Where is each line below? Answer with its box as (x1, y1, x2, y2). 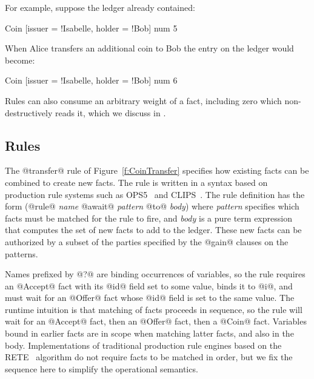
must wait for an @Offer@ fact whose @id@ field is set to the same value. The (5, 291, 295, 304)
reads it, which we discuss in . (55, 106, 166, 119)
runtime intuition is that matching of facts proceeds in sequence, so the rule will (5, 303, 302, 315)
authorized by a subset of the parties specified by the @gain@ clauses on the (5, 235, 289, 248)
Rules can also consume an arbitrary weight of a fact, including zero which (5, 94, 282, 107)
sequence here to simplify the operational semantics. (5, 362, 198, 375)
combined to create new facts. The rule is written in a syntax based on (5, 176, 268, 188)
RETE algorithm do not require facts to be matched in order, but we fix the (5, 351, 293, 363)
